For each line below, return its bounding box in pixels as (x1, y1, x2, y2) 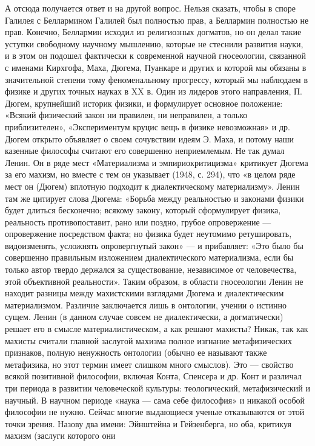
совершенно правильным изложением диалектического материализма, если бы (5, 251, 294, 264)
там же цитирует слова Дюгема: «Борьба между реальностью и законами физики (5, 191, 304, 204)
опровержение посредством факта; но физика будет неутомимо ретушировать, (5, 227, 292, 240)
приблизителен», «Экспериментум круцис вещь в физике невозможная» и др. (5, 120, 290, 133)
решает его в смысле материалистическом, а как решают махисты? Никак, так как (5, 322, 308, 335)
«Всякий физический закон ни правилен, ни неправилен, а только (5, 108, 248, 121)
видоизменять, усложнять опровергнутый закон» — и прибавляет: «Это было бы (5, 239, 303, 251)
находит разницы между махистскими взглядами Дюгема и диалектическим (5, 287, 284, 299)
